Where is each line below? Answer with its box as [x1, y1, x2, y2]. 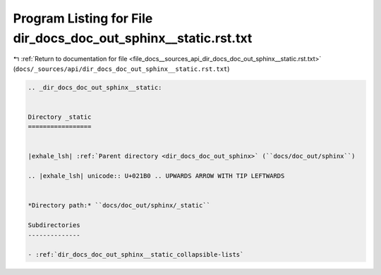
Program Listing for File [13, 11, 153, 26]
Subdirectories [28, 222, 80, 229]
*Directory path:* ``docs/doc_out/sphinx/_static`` [28, 201, 211, 210]
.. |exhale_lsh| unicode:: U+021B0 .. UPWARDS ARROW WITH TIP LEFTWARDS [28, 172, 285, 180]
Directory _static [28, 113, 92, 121]
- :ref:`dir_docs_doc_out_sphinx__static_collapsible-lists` [28, 250, 244, 259]
